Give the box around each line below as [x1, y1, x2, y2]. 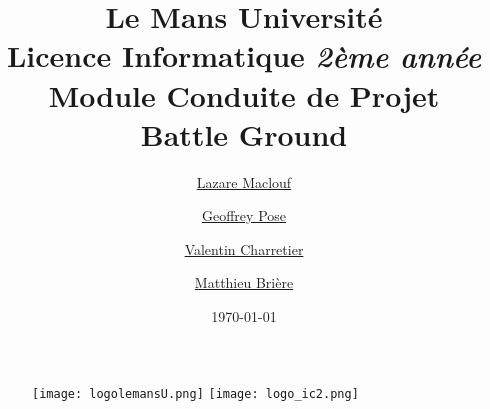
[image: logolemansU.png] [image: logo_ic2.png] [32, 386, 359, 401]
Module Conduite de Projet [48, 74, 440, 115]
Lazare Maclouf [196, 171, 292, 192]
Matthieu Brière [194, 272, 294, 293]
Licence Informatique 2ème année [6, 35, 482, 77]
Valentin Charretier [184, 238, 304, 259]
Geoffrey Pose [202, 205, 286, 226]
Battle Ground [140, 113, 348, 154]
